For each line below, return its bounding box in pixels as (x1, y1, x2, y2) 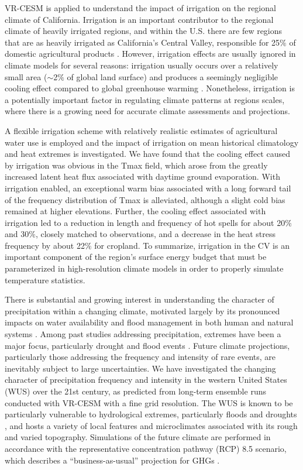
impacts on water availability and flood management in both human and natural (5, 316, 294, 328)
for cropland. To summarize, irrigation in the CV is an (94, 239, 290, 251)
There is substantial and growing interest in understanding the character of (5, 293, 274, 306)
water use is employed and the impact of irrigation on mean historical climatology (5, 136, 299, 148)
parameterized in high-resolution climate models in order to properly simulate (5, 262, 284, 275)
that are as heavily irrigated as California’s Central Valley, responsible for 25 (5, 36, 280, 48)
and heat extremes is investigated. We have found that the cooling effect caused (5, 147, 290, 160)
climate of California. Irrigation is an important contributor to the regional (5, 13, 274, 25)
